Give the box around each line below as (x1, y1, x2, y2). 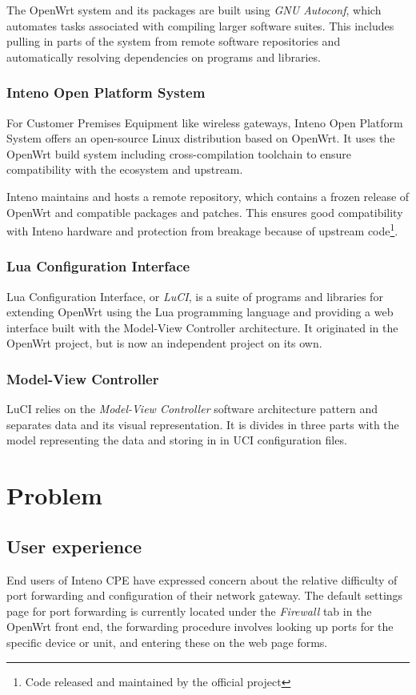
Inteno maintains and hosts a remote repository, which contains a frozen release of (6, 187, 410, 204)
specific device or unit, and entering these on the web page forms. (6, 633, 328, 650)
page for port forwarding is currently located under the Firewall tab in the (6, 602, 372, 619)
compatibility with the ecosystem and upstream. (6, 161, 243, 178)
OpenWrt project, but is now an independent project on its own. (6, 335, 322, 352)
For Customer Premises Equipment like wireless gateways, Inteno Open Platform (6, 114, 403, 131)
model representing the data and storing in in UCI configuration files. (6, 432, 347, 448)
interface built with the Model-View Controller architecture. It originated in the (6, 319, 398, 335)
